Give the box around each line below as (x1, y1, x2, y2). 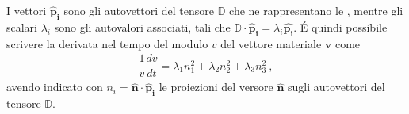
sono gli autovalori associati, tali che (54, 18, 231, 35)
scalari (6, 18, 38, 35)
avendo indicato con (6, 78, 103, 95)
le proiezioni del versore (159, 78, 273, 95)
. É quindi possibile (293, 18, 388, 35)
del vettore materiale (220, 35, 322, 51)
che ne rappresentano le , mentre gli (229, 2, 403, 18)
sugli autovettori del (288, 78, 385, 95)
